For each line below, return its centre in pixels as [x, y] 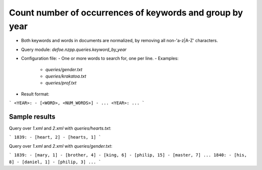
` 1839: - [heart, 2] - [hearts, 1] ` [55, 137]
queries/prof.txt [61, 83]
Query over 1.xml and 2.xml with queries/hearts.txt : [60, 128]
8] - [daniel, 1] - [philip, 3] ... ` [55, 162]
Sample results [32, 116]
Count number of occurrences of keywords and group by [126, 13]
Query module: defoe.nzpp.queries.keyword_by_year [74, 49]
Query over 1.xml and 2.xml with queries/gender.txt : [61, 146]
